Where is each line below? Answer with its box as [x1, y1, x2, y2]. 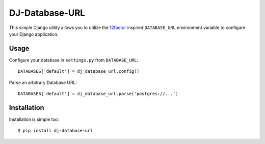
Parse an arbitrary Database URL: [9, 79, 77, 86]
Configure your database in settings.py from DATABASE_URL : [9, 57, 138, 63]
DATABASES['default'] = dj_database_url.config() [18, 69, 140, 74]
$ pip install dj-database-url [18, 128, 93, 134]
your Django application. [9, 31, 59, 37]
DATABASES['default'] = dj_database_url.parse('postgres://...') [18, 91, 179, 97]
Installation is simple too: [9, 116, 59, 122]
